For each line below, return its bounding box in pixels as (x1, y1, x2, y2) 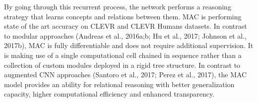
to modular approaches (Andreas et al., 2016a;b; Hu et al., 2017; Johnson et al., (4, 30, 247, 41)
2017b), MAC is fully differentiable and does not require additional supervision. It (4, 40, 254, 51)
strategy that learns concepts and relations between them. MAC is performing (4, 11, 242, 21)
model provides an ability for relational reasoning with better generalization (4, 79, 235, 89)
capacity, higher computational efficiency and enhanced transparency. (4, 89, 215, 99)
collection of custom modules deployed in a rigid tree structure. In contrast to (4, 59, 241, 70)
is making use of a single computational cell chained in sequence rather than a (4, 50, 242, 60)
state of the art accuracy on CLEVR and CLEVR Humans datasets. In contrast (4, 21, 247, 31)
